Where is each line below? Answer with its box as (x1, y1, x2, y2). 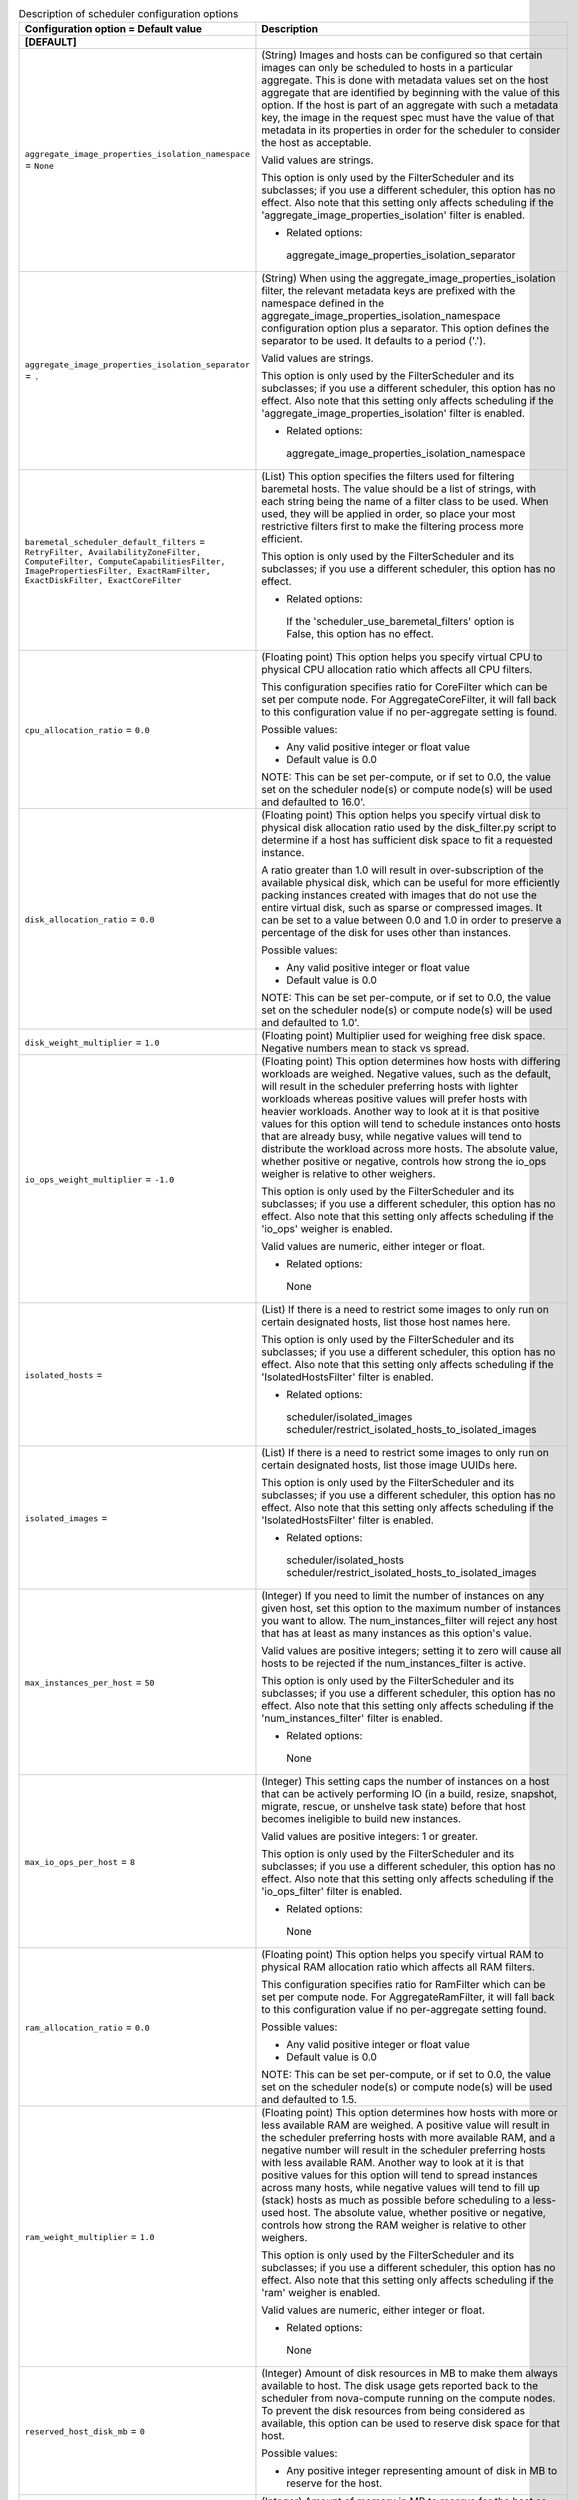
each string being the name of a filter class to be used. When (261, 495, 549, 509)
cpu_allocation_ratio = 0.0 (24, 723, 150, 737)
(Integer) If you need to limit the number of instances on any (261, 1589, 545, 1603)
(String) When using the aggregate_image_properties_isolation (261, 271, 556, 285)
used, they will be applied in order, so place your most (261, 507, 516, 521)
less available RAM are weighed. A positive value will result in (261, 2118, 550, 2132)
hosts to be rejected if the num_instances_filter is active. (261, 1656, 527, 1670)
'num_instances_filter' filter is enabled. (261, 1711, 443, 1725)
